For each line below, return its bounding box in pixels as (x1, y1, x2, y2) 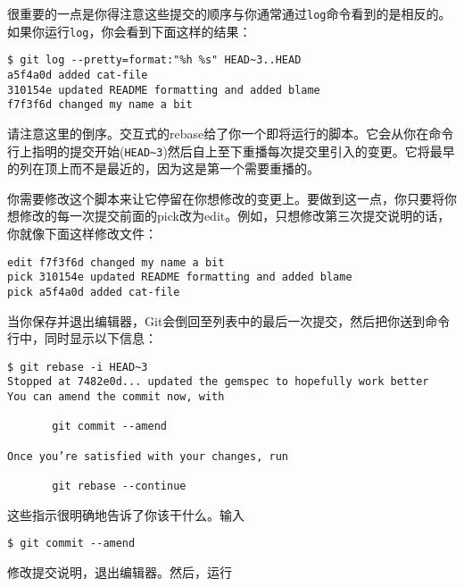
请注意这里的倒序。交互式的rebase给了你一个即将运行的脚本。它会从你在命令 (7, 123, 454, 142)
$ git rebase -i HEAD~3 (7, 360, 148, 373)
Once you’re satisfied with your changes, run (7, 449, 288, 463)
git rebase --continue (52, 479, 186, 492)
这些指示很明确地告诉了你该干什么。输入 (7, 505, 244, 524)
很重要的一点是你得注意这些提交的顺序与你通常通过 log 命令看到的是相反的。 (7, 4, 452, 22)
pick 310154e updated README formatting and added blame (7, 271, 352, 284)
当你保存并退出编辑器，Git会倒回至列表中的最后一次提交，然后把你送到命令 (7, 311, 451, 330)
